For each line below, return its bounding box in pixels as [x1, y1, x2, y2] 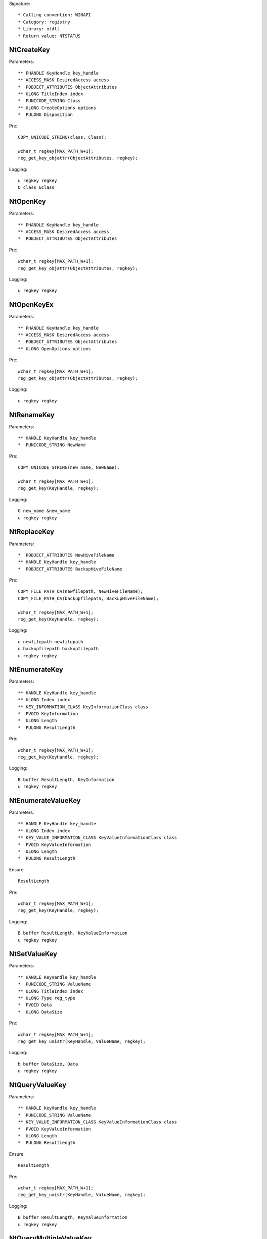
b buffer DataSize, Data [18, 1061, 78, 1067]
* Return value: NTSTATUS [18, 33, 81, 39]
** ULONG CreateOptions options [18, 105, 96, 111]
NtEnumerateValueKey [9, 796, 81, 805]
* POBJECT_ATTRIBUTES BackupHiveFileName [18, 566, 123, 572]
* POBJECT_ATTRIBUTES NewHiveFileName [18, 552, 115, 558]
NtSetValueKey [9, 950, 57, 958]
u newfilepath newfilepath [18, 639, 84, 644]
